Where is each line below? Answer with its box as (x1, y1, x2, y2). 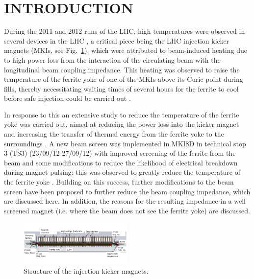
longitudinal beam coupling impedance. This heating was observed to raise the (4, 64, 240, 74)
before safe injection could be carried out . (4, 93, 131, 103)
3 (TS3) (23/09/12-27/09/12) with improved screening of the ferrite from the (4, 148, 236, 158)
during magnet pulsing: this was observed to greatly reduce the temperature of (4, 167, 240, 177)
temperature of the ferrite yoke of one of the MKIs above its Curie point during (4, 74, 243, 84)
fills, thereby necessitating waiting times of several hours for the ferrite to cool (4, 83, 239, 93)
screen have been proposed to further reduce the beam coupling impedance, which (4, 186, 251, 196)
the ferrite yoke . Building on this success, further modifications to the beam (4, 177, 234, 187)
